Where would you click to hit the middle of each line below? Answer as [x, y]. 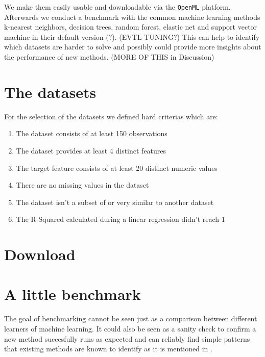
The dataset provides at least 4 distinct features [91, 150]
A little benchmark [73, 294]
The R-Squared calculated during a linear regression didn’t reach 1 [121, 219]
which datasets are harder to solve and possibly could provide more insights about [133, 47]
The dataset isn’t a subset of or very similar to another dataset [115, 202]
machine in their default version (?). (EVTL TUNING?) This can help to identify [132, 36]
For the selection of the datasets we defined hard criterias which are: [111, 116]
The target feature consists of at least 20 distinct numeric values [117, 168]
